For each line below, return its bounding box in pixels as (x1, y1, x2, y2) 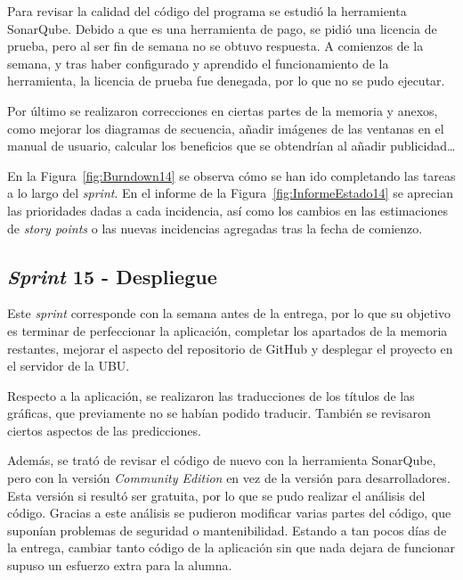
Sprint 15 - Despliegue (7, 262, 217, 290)
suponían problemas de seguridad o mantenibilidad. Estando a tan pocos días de (7, 520, 447, 539)
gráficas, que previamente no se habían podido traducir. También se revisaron (7, 404, 431, 422)
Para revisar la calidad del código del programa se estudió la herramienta (7, 2, 407, 20)
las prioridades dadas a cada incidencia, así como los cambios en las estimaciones (7, 200, 448, 219)
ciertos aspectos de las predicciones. (7, 421, 201, 439)
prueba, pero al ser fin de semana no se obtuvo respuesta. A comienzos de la (7, 37, 424, 55)
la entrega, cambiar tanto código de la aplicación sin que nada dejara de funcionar (7, 538, 456, 557)
